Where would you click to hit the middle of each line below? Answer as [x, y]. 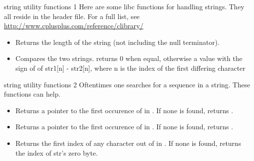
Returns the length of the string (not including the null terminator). [117, 42]
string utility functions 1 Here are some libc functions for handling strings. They [124, 6]
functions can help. [32, 94]
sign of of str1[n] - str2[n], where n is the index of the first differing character [130, 68]
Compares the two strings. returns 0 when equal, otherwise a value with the [129, 58]
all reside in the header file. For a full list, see [72, 16]
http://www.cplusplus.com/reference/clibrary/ [74, 26]
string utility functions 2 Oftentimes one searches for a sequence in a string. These [127, 84]
